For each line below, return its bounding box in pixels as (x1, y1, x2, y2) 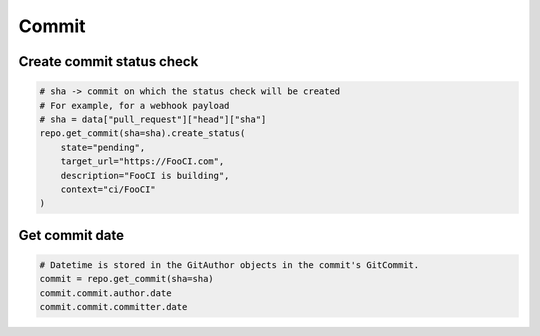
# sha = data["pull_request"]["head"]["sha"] (39, 113, 267, 125)
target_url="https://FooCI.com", (60, 156, 225, 167)
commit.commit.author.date (39, 287, 172, 299)
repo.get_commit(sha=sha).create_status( (39, 128, 246, 139)
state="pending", (60, 141, 146, 153)
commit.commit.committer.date (39, 301, 188, 313)
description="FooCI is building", (60, 170, 230, 181)
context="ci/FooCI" (60, 183, 157, 195)
